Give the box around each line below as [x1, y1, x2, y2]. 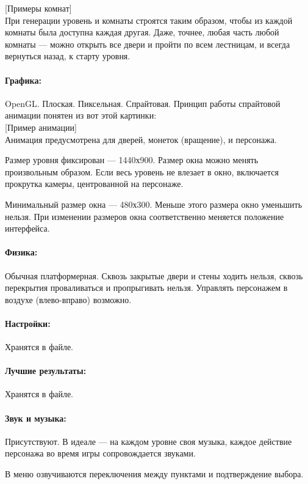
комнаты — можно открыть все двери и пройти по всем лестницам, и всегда [5, 37, 290, 50]
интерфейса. [5, 222, 50, 235]
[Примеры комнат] [5, 2, 72, 14]
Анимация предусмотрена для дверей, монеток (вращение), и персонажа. [5, 133, 277, 145]
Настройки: [5, 317, 51, 329]
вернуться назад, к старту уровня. [5, 50, 131, 62]
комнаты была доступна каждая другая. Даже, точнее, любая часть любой [5, 26, 279, 38]
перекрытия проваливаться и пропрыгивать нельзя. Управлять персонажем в [5, 281, 288, 294]
